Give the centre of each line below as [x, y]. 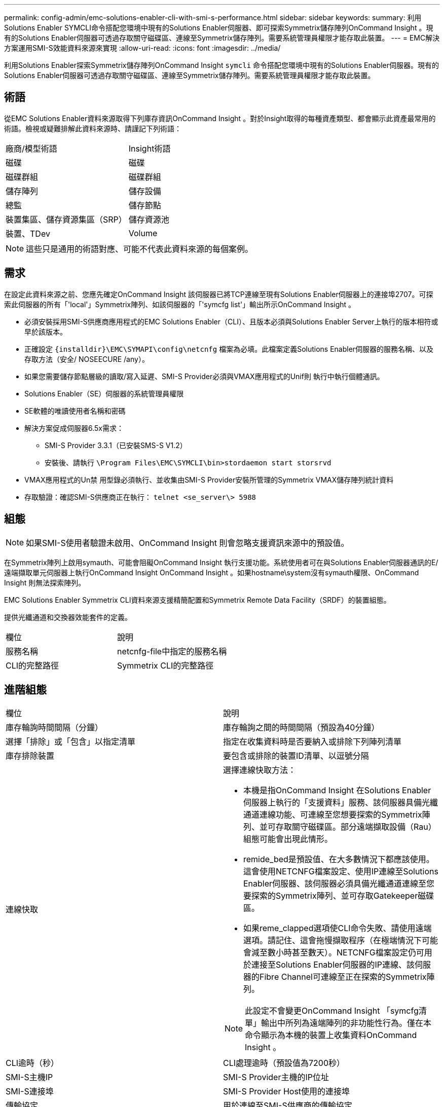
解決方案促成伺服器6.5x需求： [74, 428]
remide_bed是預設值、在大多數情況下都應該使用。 [339, 859]
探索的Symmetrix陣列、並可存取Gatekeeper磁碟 [343, 896]
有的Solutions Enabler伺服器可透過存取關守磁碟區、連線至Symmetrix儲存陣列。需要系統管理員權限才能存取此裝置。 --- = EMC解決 [222, 38]
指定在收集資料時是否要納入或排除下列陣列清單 [312, 742]
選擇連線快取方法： [260, 770]
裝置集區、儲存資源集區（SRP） [66, 219]
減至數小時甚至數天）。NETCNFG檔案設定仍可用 [342, 953]
